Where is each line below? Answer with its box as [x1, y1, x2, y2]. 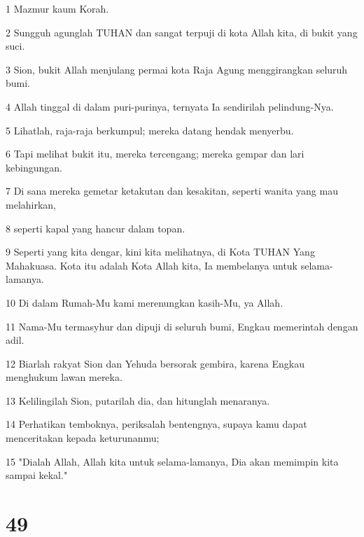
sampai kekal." [6, 468, 68, 482]
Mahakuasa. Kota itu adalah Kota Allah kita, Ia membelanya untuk [6, 258, 298, 272]
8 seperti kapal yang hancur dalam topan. [6, 221, 185, 235]
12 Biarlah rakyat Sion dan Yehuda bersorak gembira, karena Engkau [6, 356, 304, 370]
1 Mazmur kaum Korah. [6, 1, 109, 15]
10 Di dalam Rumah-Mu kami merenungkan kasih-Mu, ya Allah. [6, 295, 283, 309]
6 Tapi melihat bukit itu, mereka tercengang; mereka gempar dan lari [6, 146, 304, 161]
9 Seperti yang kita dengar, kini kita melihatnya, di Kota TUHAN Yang [6, 244, 315, 259]
